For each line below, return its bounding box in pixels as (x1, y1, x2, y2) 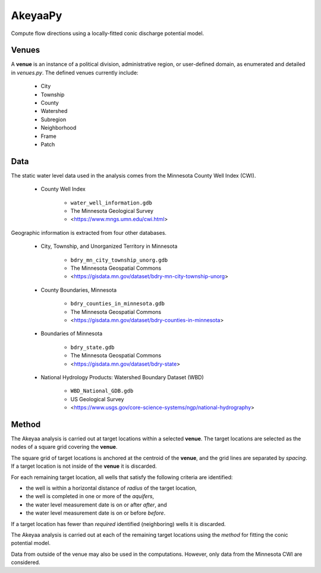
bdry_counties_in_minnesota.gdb (70, 300, 165, 307)
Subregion (40, 116, 67, 123)
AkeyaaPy (11, 9, 62, 22)
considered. (11, 559, 40, 566)
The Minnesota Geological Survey (70, 207, 154, 215)
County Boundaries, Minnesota (40, 286, 117, 294)
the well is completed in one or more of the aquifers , (26, 493, 155, 500)
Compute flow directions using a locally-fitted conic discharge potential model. (11, 30, 204, 37)
